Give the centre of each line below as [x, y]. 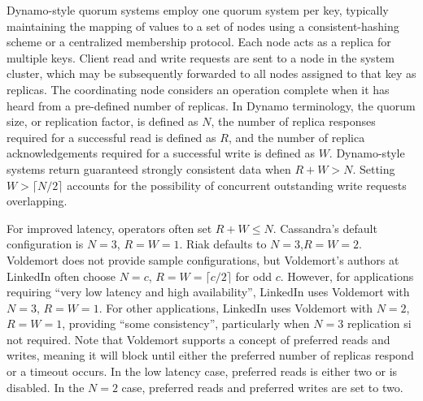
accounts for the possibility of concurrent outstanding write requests [237, 185]
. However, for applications [347, 276]
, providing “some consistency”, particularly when [186, 323]
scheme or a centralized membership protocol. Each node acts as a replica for [199, 42]
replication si [379, 323]
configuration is [45, 244]
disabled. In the [46, 387]
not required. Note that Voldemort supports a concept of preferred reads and [198, 339]
